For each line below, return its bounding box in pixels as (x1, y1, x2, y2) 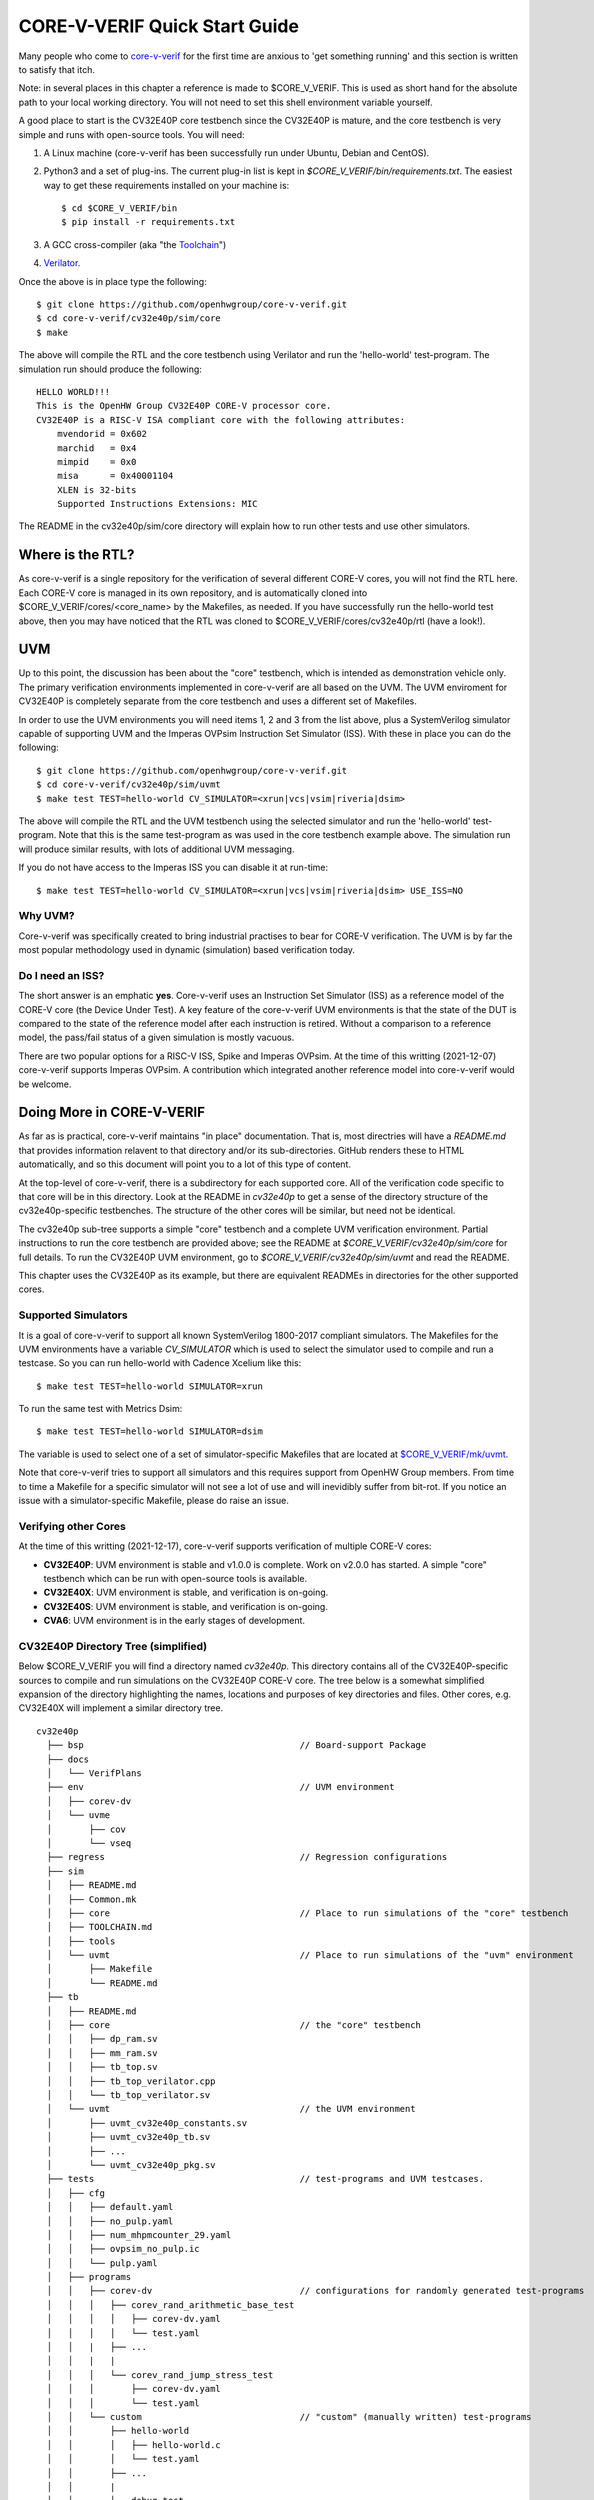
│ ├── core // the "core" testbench (46, 2020, 422, 2031)
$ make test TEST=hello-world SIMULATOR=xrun (36, 1380, 264, 1392)
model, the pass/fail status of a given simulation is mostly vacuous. (18, 1031, 295, 1044)
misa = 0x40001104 (56, 470, 174, 482)
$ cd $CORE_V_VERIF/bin (61, 203, 178, 214)
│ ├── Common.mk (46, 1893, 137, 1905)
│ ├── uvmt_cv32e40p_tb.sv (46, 2131, 211, 2143)
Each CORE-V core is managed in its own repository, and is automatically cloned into (18, 586, 368, 599)
